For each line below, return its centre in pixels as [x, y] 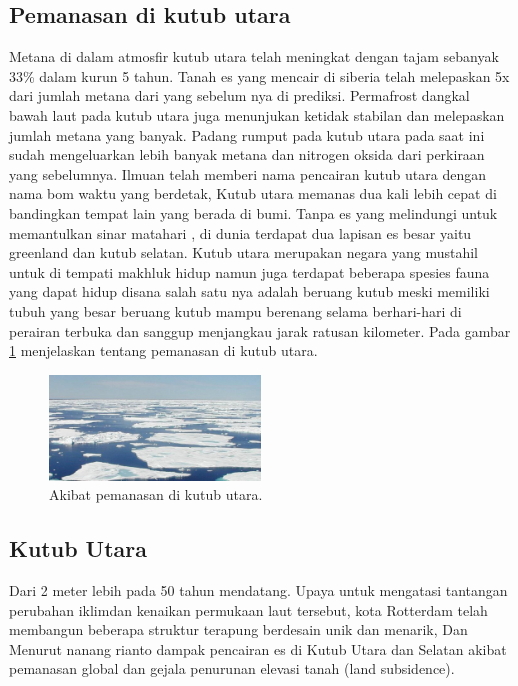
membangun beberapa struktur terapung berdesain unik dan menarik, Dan [238, 629]
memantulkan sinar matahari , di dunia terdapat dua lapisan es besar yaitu [240, 232]
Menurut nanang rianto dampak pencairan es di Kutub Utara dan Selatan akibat [258, 648]
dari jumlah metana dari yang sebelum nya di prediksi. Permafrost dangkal [239, 95]
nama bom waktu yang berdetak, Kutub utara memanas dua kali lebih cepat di [253, 193]
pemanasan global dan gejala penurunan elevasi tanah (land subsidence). [232, 668]
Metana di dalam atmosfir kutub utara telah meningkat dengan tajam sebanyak [254, 56]
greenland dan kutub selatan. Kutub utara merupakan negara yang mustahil [243, 252]
